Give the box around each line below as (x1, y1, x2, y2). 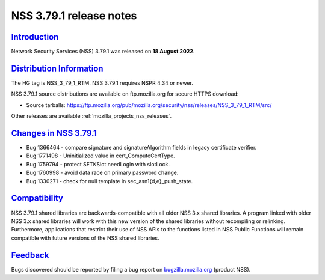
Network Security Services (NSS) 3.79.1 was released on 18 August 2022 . (11, 48, 195, 55)
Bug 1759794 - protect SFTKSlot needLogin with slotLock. (26, 160, 170, 168)
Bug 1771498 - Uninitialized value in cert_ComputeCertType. (26, 152, 175, 159)
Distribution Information (11, 63, 104, 73)
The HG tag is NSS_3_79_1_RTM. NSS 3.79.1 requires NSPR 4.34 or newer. (11, 79, 194, 87)
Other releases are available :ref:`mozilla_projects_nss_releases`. (11, 112, 172, 120)
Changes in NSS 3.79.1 (11, 128, 97, 138)
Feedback (11, 250, 49, 260)
